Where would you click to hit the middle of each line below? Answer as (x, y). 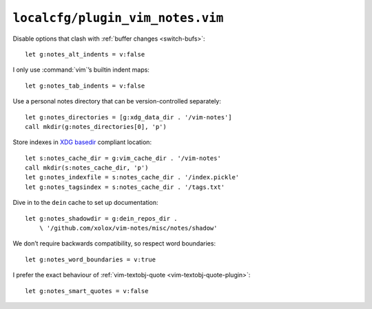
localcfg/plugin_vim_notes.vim (118, 18)
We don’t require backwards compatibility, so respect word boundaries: (114, 243)
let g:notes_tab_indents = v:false (85, 86)
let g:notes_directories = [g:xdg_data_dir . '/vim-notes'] (128, 117)
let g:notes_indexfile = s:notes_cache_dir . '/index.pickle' (132, 177)
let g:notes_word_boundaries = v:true (91, 259)
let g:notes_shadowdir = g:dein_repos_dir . (102, 218)
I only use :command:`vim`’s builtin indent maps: (81, 70)
